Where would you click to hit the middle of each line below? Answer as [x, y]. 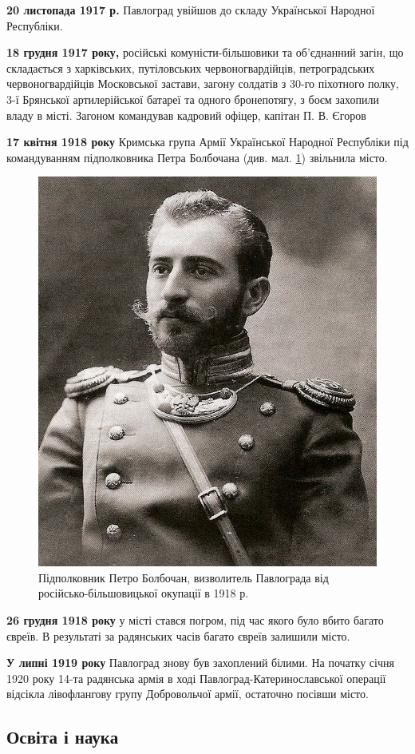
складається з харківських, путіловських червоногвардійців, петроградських [191, 67]
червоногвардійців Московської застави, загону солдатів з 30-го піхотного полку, [203, 83]
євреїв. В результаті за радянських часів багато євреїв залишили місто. [178, 635]
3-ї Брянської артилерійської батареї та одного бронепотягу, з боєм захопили [193, 99]
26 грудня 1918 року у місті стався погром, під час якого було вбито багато [195, 619]
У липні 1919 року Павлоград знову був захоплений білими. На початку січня [200, 663]
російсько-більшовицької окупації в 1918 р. [144, 593]
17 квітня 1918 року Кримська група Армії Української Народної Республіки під [207, 142]
